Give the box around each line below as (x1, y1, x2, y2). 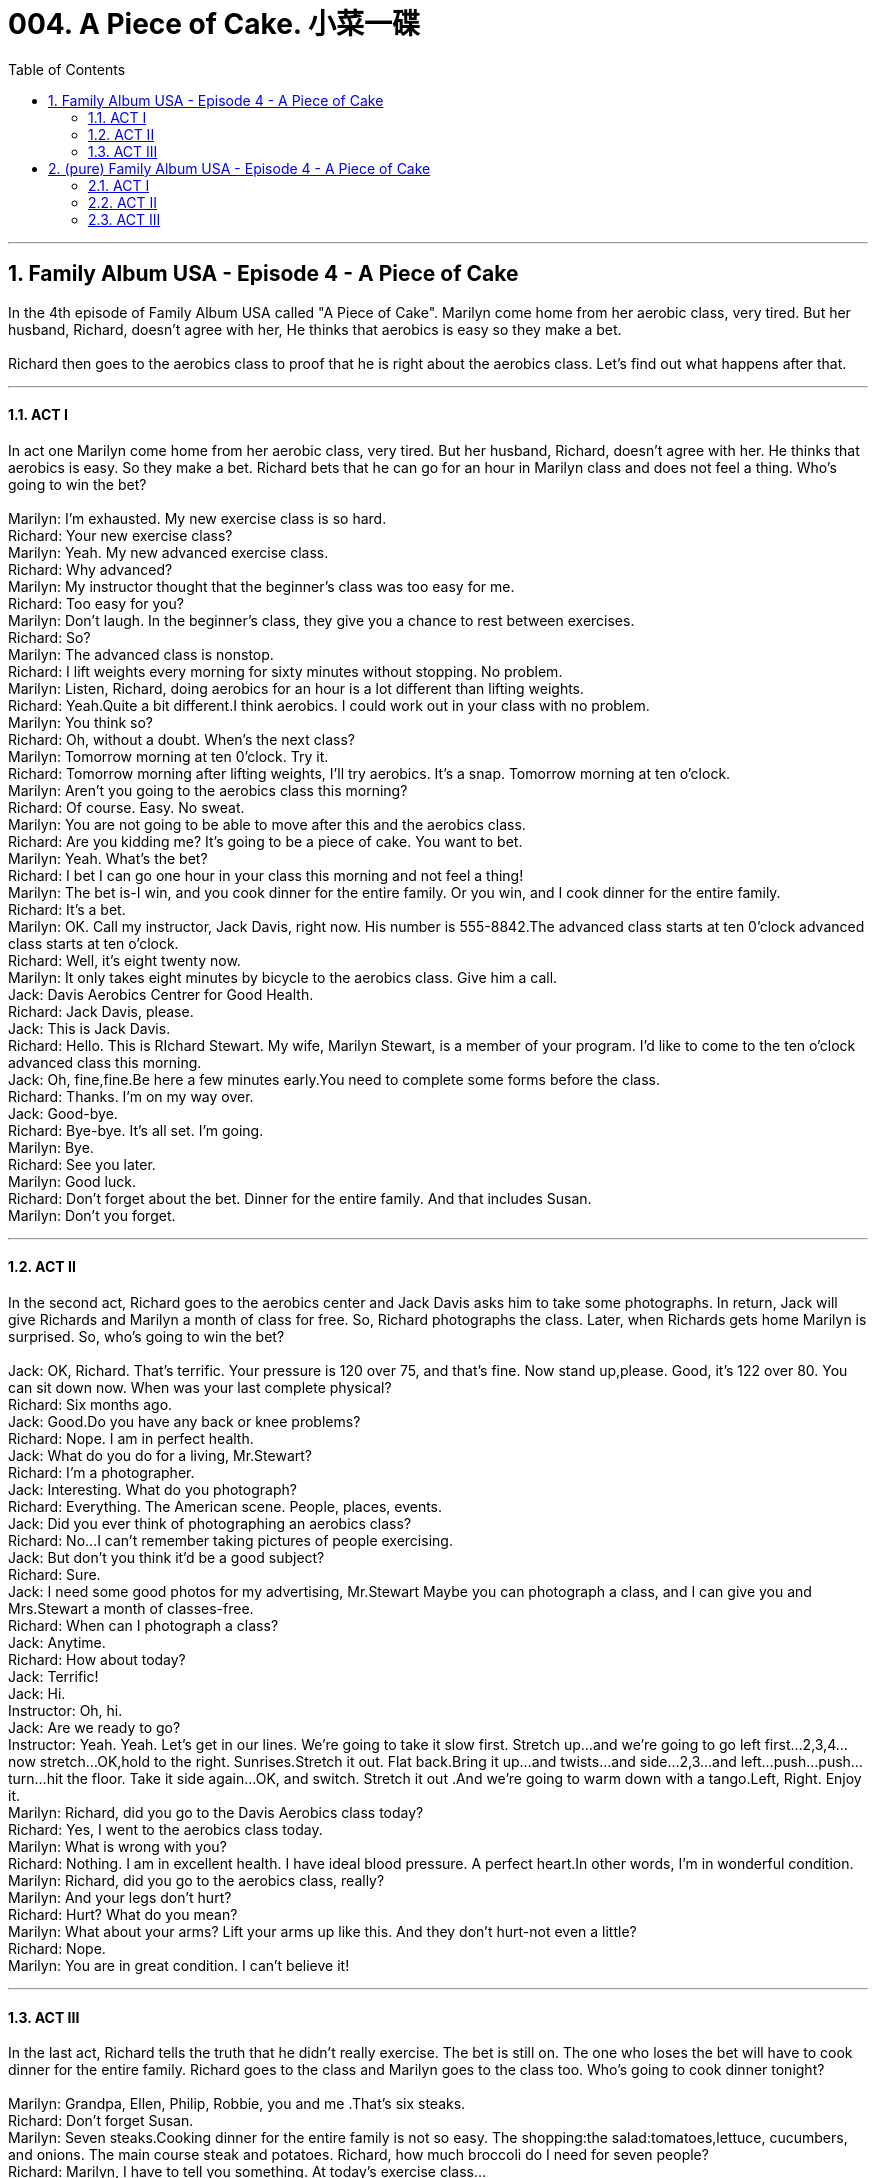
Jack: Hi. (8, 1685, 66, 1703)
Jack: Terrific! (8, 1668, 99, 1686)
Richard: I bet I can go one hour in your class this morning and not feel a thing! (8, 866, 524, 884)
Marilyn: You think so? (8, 713, 153, 731)
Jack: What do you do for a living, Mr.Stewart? (8, 1447, 312, 1465)
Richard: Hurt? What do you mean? (8, 1906, 238, 1924)
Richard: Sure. (8, 1566, 101, 1584)
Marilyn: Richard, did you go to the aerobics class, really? (8, 1872, 385, 1890)
